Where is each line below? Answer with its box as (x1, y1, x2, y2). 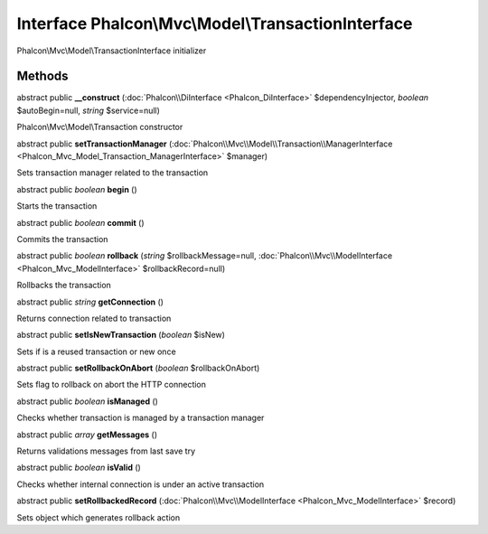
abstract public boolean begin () (16, 183, 137, 194)
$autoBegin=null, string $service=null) (16, 105, 160, 116)
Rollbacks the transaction (16, 280, 112, 291)
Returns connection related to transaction (16, 313, 172, 323)
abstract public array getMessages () (16, 429, 158, 440)
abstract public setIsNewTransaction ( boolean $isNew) (16, 330, 226, 341)
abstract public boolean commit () (16, 217, 145, 228)
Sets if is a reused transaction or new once (16, 346, 176, 357)
